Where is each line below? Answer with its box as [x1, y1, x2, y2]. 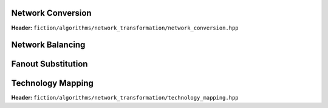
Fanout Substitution [11, 59, 88, 69]
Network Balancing [11, 40, 86, 50]
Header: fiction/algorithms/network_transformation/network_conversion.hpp [11, 24, 239, 31]
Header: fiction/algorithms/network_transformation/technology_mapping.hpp [11, 94, 239, 101]
